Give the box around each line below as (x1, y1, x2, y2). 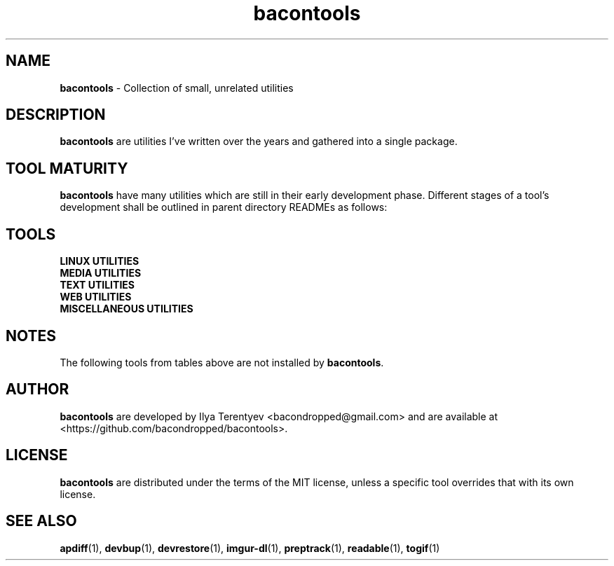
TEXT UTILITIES (60, 279, 135, 291)
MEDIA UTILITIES (60, 267, 142, 279)
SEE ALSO (6, 512, 77, 530)
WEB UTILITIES (60, 291, 132, 303)
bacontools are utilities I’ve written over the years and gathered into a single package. (60, 135, 458, 148)
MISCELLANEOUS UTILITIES (60, 303, 193, 315)
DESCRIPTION (6, 106, 106, 124)
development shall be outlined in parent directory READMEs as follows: (60, 201, 388, 214)
